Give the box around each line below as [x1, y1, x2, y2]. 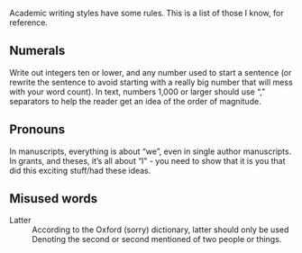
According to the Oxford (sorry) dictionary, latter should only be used [32, 224, 289, 235]
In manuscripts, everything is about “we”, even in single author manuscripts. [9, 146, 292, 157]
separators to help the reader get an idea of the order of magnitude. [9, 95, 261, 106]
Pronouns [9, 122, 66, 138]
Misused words [9, 191, 98, 206]
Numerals [9, 43, 66, 59]
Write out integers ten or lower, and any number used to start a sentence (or [9, 67, 292, 77]
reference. [9, 17, 48, 28]
